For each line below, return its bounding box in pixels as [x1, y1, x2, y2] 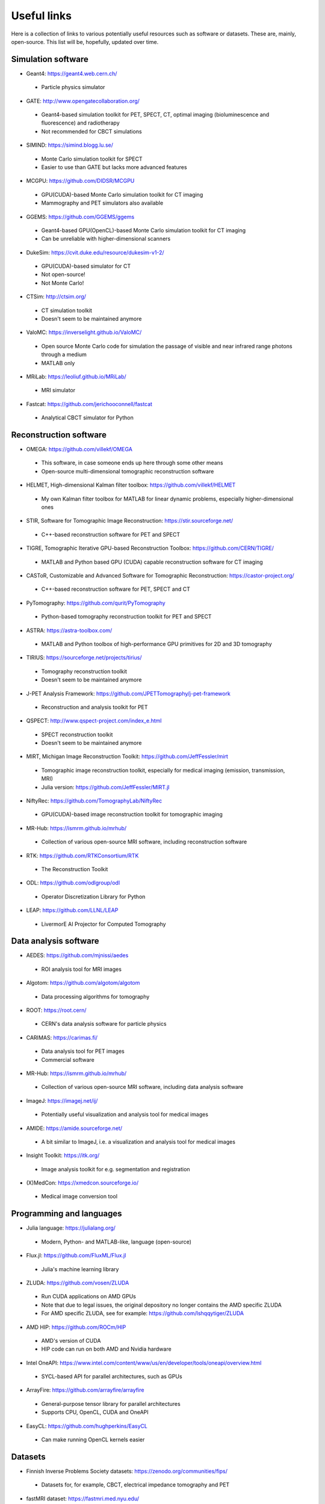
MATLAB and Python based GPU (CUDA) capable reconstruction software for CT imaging [41, 558, 263, 566]
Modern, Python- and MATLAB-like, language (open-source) [41, 1238, 192, 1245]
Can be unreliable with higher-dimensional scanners [41, 235, 171, 242]
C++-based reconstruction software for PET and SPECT [41, 531, 181, 538]
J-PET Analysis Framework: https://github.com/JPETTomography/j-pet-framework [26, 689, 231, 697]
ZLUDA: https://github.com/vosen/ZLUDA [26, 1279, 129, 1286]
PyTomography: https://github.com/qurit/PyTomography [26, 599, 166, 606]
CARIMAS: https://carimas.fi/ [26, 1034, 98, 1041]
